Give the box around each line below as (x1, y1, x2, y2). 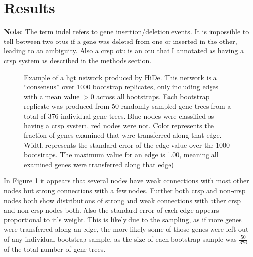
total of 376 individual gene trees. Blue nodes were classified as (24, 110, 214, 121)
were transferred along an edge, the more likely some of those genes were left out (4, 224, 249, 234)
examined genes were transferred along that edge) (24, 159, 174, 169)
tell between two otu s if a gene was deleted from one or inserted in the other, (4, 36, 237, 46)
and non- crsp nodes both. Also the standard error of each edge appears (4, 205, 219, 215)
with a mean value (24, 91, 80, 101)
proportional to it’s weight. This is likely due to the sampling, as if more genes (4, 214, 242, 224)
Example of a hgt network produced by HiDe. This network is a (24, 72, 217, 82)
